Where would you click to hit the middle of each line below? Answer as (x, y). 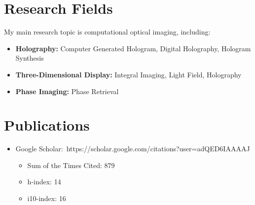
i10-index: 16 (47, 198)
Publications (47, 125)
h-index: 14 (44, 182)
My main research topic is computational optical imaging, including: (107, 32)
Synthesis (30, 58)
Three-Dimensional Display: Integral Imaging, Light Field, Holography (128, 74)
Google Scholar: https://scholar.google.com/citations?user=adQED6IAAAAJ (133, 149)
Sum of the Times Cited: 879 (71, 165)
